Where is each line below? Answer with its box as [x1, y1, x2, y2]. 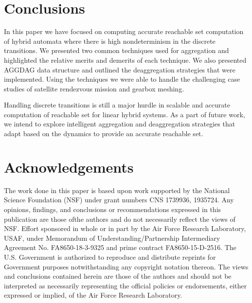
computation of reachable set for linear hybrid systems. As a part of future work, [4, 109, 245, 119]
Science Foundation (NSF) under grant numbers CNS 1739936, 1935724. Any [4, 195, 234, 205]
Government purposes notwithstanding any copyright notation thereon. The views [4, 261, 249, 271]
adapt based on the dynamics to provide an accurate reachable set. [4, 128, 203, 139]
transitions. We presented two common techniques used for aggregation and [4, 45, 229, 55]
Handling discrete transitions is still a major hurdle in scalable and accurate [4, 100, 231, 110]
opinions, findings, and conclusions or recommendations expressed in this [4, 204, 221, 214]
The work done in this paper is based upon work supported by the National [4, 185, 230, 195]
